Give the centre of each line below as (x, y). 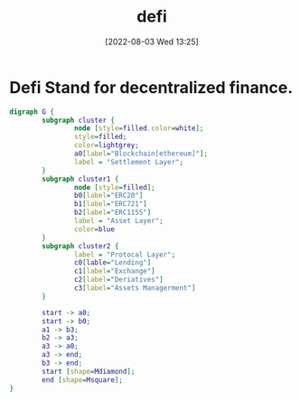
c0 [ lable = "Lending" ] (113, 263)
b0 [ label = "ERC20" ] (108, 196)
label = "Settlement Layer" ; (128, 162)
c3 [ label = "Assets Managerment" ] (135, 288)
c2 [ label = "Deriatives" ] (119, 280)
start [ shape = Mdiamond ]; (89, 371)
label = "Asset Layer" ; (119, 221)
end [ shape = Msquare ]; (83, 380)
